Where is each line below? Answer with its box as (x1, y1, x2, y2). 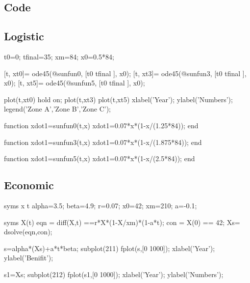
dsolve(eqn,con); (4, 226, 52, 237)
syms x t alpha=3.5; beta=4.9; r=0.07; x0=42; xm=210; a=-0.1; (4, 200, 197, 210)
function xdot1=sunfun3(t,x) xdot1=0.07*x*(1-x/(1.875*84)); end (4, 137, 202, 147)
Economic (4, 177, 54, 193)
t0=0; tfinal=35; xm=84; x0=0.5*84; (4, 51, 114, 61)
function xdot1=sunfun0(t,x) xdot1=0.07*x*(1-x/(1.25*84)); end (4, 120, 199, 130)
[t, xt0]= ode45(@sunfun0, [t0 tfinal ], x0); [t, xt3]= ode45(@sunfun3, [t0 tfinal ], (4, 68, 247, 78)
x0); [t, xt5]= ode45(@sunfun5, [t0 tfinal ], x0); (4, 78, 145, 88)
